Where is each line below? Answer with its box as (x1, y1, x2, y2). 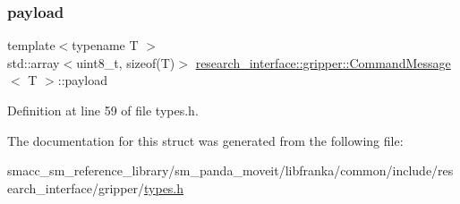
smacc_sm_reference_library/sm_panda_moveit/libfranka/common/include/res (7, 161, 454, 180)
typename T (72, 36, 139, 55)
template (7, 36, 55, 55)
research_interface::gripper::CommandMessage (195, 53, 451, 72)
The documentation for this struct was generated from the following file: (7, 131, 404, 149)
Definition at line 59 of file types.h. (7, 101, 199, 119)
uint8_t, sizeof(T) (76, 53, 175, 72)
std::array (7, 53, 60, 72)
